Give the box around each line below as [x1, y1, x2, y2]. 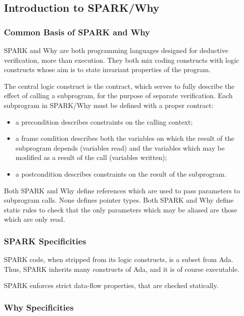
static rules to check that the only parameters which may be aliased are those [4, 204, 237, 214]
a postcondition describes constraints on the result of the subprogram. [15, 168, 227, 179]
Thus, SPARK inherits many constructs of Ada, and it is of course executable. [4, 263, 240, 274]
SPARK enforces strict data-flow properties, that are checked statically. [4, 280, 218, 290]
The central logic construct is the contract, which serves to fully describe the [4, 80, 235, 91]
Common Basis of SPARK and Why [4, 26, 150, 38]
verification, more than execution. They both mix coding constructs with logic [4, 54, 240, 65]
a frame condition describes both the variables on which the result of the [15, 133, 235, 143]
